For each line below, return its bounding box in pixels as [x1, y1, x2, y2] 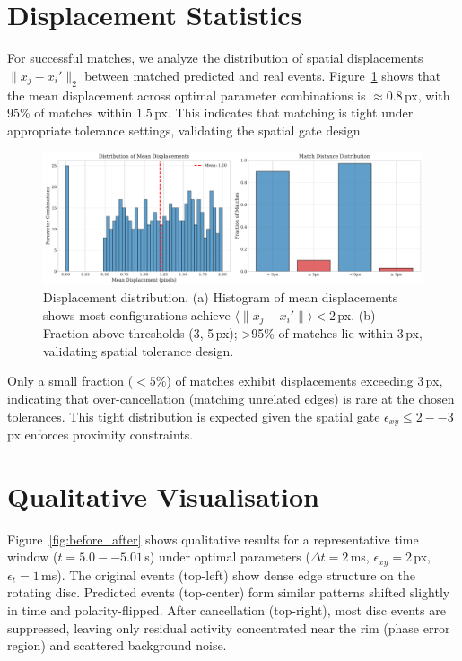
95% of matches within [7, 103, 133, 122]
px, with [404, 85, 450, 104]
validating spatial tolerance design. [43, 341, 234, 360]
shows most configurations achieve [43, 305, 231, 324]
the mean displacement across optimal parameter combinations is [7, 85, 366, 104]
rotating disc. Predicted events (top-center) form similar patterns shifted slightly [7, 583, 450, 602]
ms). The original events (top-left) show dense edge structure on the [41, 565, 415, 584]
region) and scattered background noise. [7, 636, 227, 655]
